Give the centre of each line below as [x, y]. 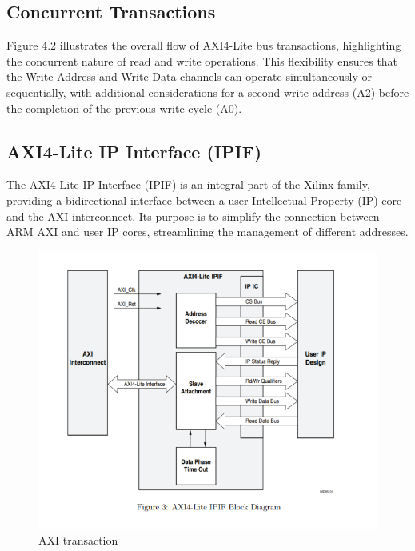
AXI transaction [78, 539]
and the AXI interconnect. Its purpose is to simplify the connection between [193, 216]
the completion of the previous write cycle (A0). [124, 108]
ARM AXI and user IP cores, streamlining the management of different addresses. [207, 232]
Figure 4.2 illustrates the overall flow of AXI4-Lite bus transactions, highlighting [204, 45]
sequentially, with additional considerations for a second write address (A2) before [208, 92]
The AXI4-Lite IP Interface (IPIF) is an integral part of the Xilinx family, [188, 184]
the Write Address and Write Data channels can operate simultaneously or [189, 76]
